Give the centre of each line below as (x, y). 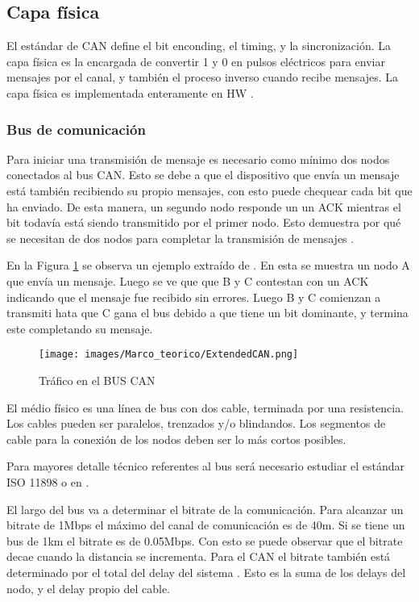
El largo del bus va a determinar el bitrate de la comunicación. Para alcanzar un (205, 509)
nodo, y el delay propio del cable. (89, 588)
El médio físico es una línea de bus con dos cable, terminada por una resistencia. (205, 407)
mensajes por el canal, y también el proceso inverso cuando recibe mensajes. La (203, 77)
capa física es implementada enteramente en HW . (130, 92)
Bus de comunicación (76, 129)
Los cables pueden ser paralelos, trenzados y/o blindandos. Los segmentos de (196, 423)
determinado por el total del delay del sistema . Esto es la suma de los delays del (206, 572)
